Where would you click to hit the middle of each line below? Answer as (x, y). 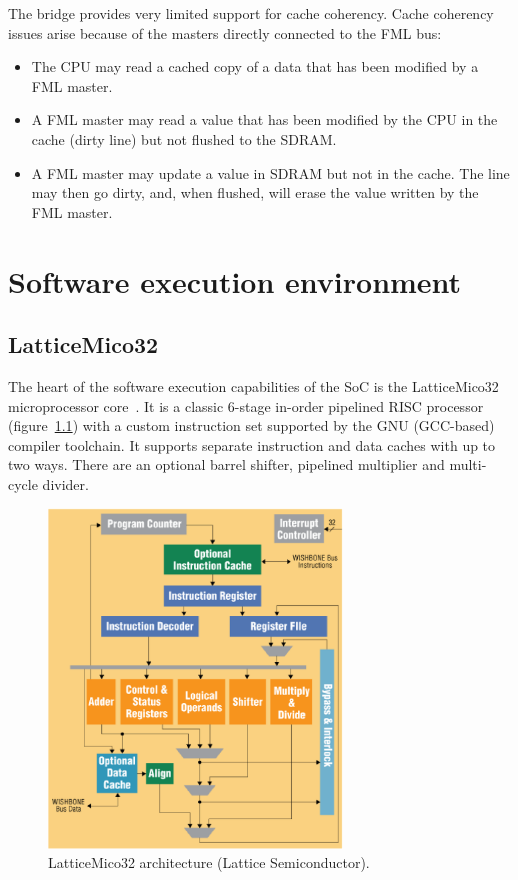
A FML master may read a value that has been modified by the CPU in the (264, 119)
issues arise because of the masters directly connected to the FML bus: (225, 32)
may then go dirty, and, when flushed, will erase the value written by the (255, 192)
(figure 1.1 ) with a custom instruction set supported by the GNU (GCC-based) (251, 425)
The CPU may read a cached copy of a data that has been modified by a (255, 66)
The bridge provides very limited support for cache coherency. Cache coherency (251, 13)
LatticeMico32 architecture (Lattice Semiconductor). (209, 862)
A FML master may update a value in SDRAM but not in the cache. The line (270, 172)
